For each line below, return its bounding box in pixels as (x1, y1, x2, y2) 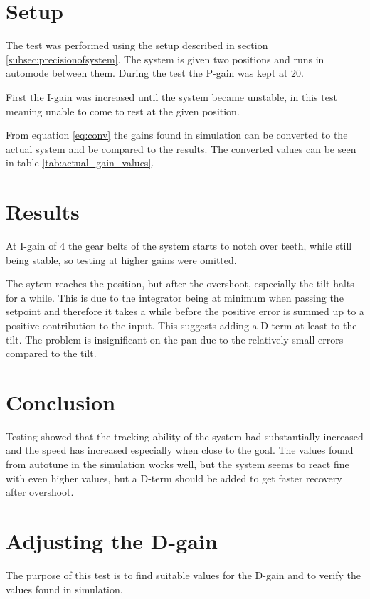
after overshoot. (6, 484, 74, 499)
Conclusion (6, 387, 116, 416)
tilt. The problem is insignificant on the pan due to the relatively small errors (6, 332, 344, 346)
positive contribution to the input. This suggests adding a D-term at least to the (6, 317, 357, 332)
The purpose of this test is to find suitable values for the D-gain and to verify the (6, 567, 361, 582)
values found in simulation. (6, 581, 123, 596)
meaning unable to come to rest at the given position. (6, 103, 240, 118)
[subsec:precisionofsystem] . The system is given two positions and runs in (6, 51, 324, 66)
